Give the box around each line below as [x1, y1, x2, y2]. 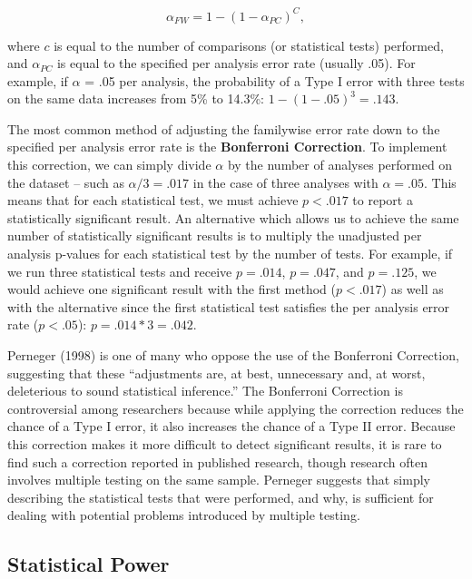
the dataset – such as [7, 172, 124, 191]
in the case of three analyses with [192, 172, 379, 191]
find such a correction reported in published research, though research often [7, 452, 428, 471]
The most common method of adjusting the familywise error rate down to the [7, 119, 440, 138]
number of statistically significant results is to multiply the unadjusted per [7, 226, 422, 245]
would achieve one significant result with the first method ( [7, 280, 336, 299]
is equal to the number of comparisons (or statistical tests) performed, [54, 35, 444, 54]
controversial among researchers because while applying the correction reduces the [7, 398, 464, 417]
